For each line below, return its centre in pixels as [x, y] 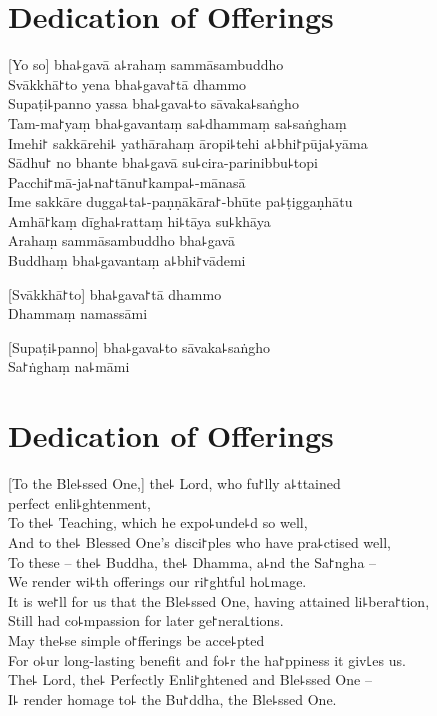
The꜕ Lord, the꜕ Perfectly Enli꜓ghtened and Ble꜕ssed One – [190, 679]
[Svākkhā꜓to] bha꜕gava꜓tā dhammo [115, 293]
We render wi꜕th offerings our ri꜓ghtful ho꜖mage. [157, 581]
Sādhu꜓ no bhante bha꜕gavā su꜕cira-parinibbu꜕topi [163, 162]
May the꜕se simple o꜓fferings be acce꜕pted [136, 639]
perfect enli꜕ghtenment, [79, 502]
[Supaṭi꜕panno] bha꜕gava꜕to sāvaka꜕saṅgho [139, 346]
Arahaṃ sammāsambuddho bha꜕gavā [121, 240]
